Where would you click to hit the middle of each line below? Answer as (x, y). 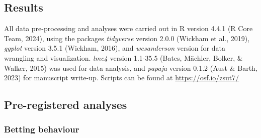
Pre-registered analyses (66, 105)
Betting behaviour (42, 129)
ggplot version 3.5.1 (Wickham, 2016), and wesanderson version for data (115, 48)
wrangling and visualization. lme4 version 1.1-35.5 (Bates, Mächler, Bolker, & (123, 57)
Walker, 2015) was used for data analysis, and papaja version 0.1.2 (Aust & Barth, (131, 67)
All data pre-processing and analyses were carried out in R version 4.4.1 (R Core (128, 28)
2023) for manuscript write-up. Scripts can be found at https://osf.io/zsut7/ (122, 78)
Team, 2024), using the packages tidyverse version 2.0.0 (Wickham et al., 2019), (127, 38)
